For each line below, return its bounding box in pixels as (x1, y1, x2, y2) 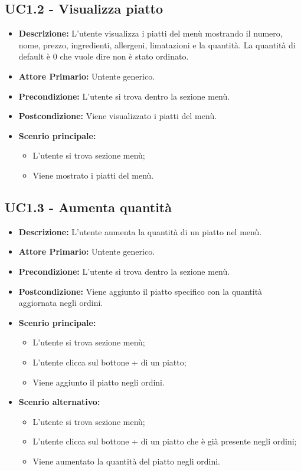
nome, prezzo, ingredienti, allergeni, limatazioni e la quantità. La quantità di (18, 38, 296, 51)
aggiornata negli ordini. (18, 297, 103, 309)
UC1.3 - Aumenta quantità (5, 197, 172, 216)
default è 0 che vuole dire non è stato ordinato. (18, 50, 189, 62)
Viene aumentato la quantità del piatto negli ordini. (32, 454, 221, 467)
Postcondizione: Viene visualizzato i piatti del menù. (18, 110, 217, 122)
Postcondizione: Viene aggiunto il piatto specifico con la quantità (18, 285, 263, 297)
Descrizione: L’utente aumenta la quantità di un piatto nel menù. (18, 225, 262, 238)
